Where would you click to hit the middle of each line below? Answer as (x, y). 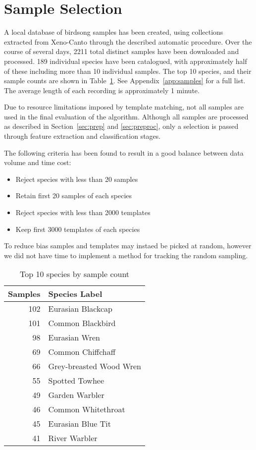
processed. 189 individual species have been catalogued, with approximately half (126, 61)
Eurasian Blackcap (80, 309)
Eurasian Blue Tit (79, 424)
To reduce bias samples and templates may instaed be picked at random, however (128, 246)
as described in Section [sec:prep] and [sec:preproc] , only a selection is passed (121, 126)
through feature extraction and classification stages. (82, 136)
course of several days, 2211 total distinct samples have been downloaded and (122, 51)
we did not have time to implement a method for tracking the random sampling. (126, 255)
